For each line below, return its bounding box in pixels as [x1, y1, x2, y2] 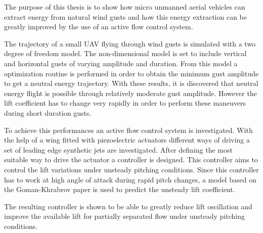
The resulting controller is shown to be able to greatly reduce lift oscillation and [4, 201, 252, 211]
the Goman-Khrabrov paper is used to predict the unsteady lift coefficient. [4, 184, 235, 195]
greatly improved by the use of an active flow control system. [4, 21, 193, 32]
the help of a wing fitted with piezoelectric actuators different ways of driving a [4, 134, 250, 145]
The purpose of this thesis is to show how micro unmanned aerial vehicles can [4, 2, 245, 12]
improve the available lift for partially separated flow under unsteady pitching [4, 211, 245, 221]
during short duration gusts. [4, 107, 92, 118]
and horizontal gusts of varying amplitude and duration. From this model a [4, 58, 238, 68]
